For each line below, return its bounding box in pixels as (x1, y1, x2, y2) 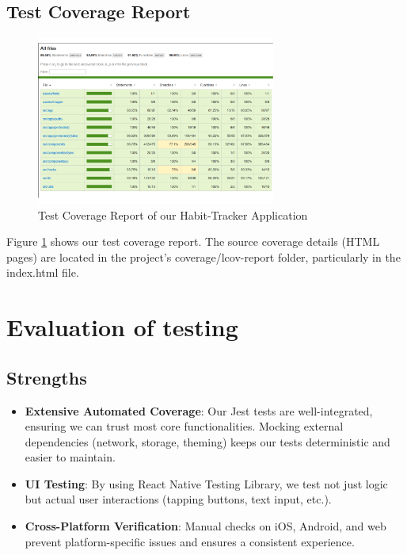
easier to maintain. (25, 449, 116, 465)
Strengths (6, 365, 87, 389)
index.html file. (6, 264, 79, 281)
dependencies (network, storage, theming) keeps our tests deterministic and (25, 433, 390, 450)
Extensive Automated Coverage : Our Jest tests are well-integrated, (25, 402, 373, 419)
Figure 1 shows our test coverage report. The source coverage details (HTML (6, 233, 380, 250)
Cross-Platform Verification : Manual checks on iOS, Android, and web (25, 518, 386, 534)
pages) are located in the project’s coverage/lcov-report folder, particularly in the (6, 248, 401, 265)
